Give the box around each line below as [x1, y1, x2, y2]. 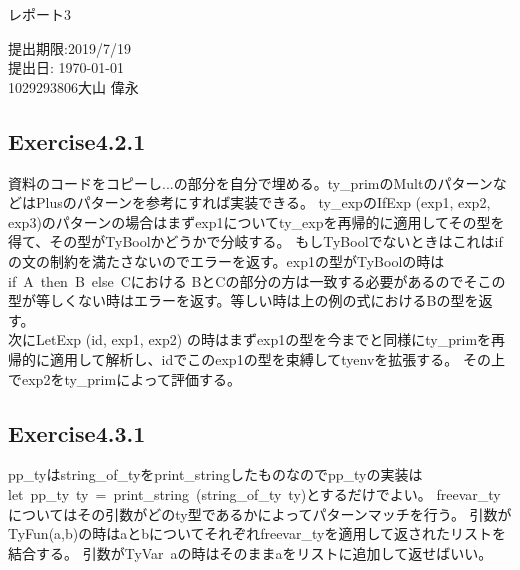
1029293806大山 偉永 [8, 76, 139, 97]
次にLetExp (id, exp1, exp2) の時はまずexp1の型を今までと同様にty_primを [8, 329, 492, 350]
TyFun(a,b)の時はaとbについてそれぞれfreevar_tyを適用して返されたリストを [8, 523, 506, 544]
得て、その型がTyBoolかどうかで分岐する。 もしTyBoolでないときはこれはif [8, 231, 503, 252]
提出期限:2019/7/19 [8, 37, 131, 58]
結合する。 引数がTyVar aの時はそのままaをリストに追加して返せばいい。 [8, 542, 493, 563]
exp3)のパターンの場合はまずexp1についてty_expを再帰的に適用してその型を [8, 211, 505, 232]
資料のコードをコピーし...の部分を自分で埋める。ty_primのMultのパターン [8, 172, 493, 193]
